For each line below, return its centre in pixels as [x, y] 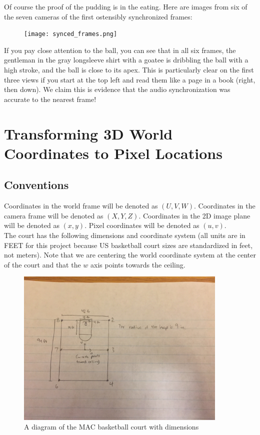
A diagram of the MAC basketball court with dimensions [111, 427]
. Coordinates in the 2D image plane [194, 215]
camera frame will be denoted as [54, 215]
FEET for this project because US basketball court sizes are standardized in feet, [128, 245]
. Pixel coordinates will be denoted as [142, 225]
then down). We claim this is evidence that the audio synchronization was [117, 89]
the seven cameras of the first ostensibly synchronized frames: [98, 16]
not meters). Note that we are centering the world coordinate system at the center [130, 255]
